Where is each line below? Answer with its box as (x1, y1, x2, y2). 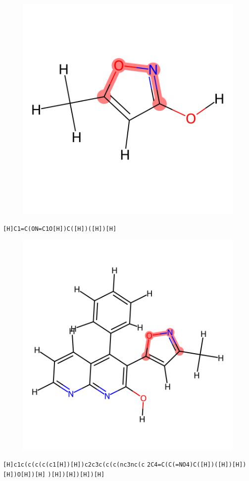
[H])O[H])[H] (3, 471, 46, 478)
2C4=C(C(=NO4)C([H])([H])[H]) (147, 461, 247, 468)
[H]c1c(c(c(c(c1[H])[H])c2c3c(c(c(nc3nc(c (3, 461, 145, 468)
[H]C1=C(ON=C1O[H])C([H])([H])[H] (3, 225, 117, 232)
